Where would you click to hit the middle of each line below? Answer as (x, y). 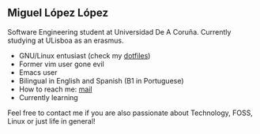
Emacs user (38, 72)
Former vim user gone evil (61, 64)
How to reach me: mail (55, 89)
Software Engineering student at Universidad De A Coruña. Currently (119, 32)
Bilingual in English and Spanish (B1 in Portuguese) (101, 80)
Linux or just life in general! (51, 121)
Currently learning (48, 97)
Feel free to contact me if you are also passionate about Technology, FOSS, (130, 113)
